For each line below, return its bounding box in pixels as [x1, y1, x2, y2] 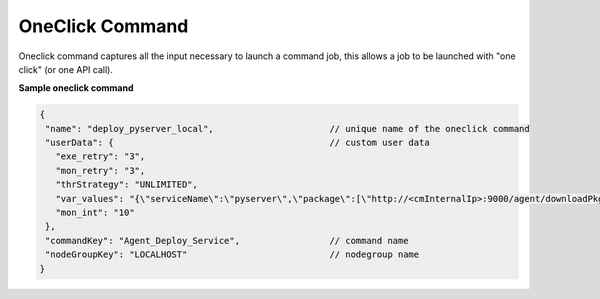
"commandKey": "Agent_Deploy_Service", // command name [45, 235, 409, 246]
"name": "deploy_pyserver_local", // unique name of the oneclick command [45, 123, 530, 134]
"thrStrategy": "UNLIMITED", [55, 179, 199, 190]
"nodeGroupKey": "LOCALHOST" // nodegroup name [45, 249, 420, 260]
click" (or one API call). [18, 63, 114, 75]
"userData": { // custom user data [45, 137, 430, 149]
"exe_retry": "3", [55, 151, 146, 162]
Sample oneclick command [18, 82, 134, 94]
